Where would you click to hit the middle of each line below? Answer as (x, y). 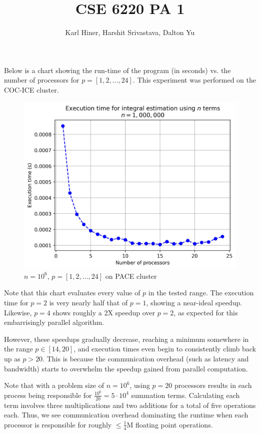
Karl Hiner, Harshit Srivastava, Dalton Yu (130, 32)
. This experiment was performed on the (194, 80)
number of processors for (42, 80)
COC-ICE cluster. (31, 89)
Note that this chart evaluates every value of (72, 293)
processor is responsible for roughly (58, 424)
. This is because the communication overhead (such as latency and (146, 358)
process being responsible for (48, 395)
